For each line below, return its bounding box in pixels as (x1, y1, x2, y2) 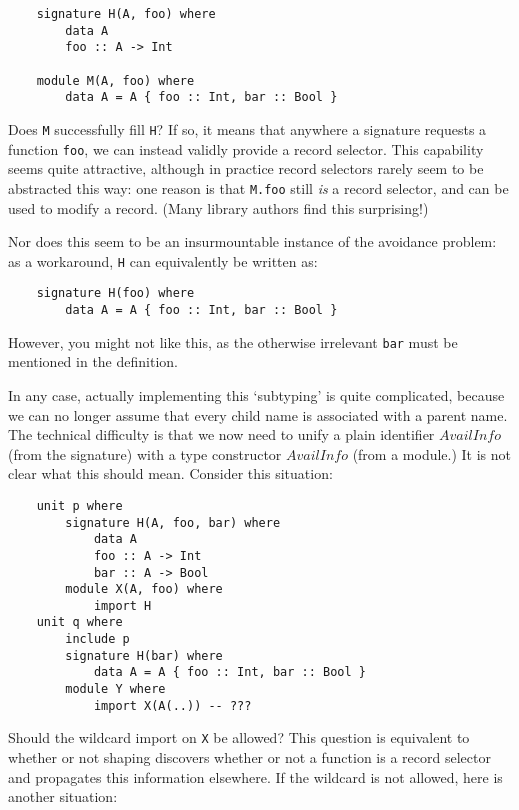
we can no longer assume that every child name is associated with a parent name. (8, 404, 508, 425)
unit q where (36, 615, 123, 630)
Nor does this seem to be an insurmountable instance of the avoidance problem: (8, 231, 497, 252)
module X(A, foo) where (65, 582, 223, 597)
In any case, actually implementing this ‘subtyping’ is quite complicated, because (8, 384, 505, 405)
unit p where (36, 498, 123, 513)
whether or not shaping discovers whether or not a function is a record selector (8, 747, 491, 768)
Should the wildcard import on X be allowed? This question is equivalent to (8, 727, 470, 748)
